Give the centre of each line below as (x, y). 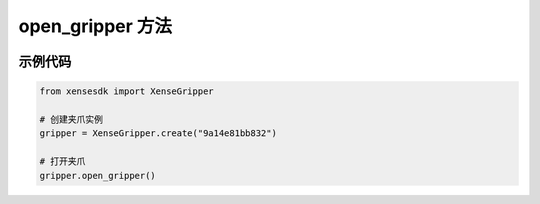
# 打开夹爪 (62, 161)
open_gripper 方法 (95, 26)
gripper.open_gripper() (98, 175)
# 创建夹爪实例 (71, 119)
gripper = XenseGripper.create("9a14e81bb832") (158, 133)
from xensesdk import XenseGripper (126, 91)
